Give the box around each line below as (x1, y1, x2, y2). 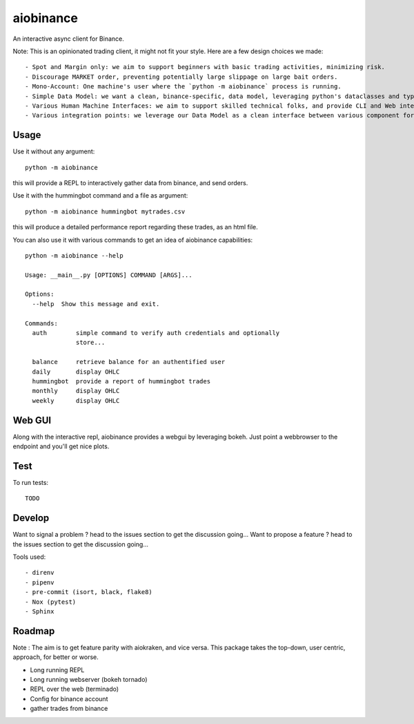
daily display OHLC (32, 368, 120, 376)
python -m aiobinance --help (25, 251, 124, 259)
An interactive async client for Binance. (12, 35, 124, 43)
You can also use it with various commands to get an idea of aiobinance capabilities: (12, 236, 253, 244)
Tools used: (12, 553, 46, 561)
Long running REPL (30, 665, 85, 674)
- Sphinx (25, 608, 55, 616)
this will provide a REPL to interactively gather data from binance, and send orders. (12, 178, 248, 187)
